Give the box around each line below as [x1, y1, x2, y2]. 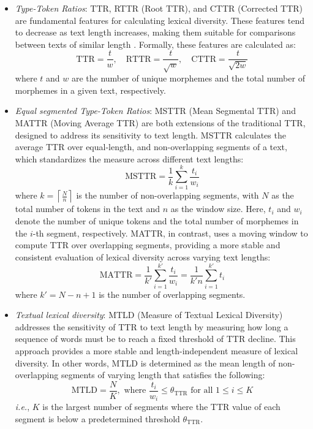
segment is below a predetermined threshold [15, 412, 180, 425]
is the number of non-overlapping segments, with [76, 189, 259, 202]
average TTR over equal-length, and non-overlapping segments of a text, [15, 140, 287, 153]
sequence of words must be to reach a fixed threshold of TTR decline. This [15, 332, 296, 345]
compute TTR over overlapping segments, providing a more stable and [15, 238, 281, 251]
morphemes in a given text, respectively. [15, 83, 166, 96]
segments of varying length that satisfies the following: [61, 368, 265, 381]
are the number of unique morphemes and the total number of [71, 72, 305, 85]
